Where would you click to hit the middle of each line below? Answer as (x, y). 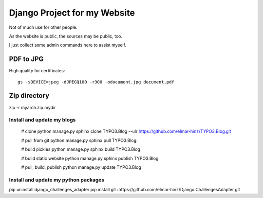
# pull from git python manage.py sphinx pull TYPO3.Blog (79, 140)
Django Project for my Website (72, 13)
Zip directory (29, 96)
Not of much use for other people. (43, 27)
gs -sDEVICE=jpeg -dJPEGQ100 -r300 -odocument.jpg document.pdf (96, 82)
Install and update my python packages (57, 179)
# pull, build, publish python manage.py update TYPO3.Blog (81, 167)
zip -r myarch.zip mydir (32, 107)
